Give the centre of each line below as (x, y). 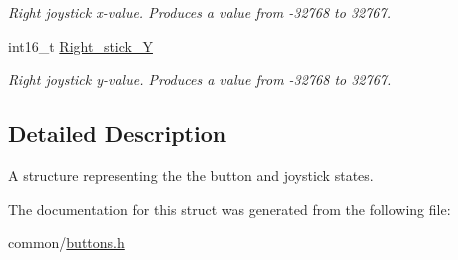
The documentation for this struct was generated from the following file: (229, 208)
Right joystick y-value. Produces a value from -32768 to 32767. (200, 79)
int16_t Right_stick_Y (80, 45)
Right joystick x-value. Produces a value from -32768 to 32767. (199, 12)
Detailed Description (117, 133)
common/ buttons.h (66, 242)
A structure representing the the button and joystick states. (191, 174)
